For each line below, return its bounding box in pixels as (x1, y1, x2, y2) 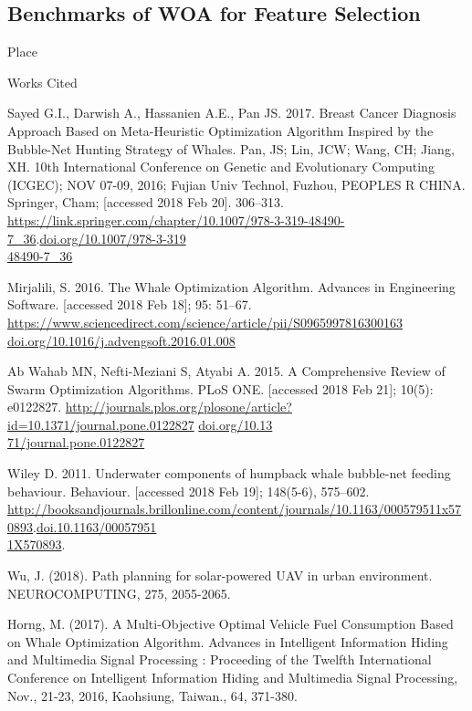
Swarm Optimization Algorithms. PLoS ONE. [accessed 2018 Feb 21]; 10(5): (7, 379, 434, 398)
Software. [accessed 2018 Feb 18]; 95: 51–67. (7, 295, 252, 314)
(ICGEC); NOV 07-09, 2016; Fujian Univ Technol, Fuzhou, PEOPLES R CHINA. (7, 174, 466, 193)
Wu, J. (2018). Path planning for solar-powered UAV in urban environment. (7, 566, 433, 585)
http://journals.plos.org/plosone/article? (65, 397, 292, 416)
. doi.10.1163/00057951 (33, 517, 157, 536)
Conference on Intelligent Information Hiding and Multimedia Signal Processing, (7, 668, 458, 687)
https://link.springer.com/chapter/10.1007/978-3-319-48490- (7, 210, 345, 229)
